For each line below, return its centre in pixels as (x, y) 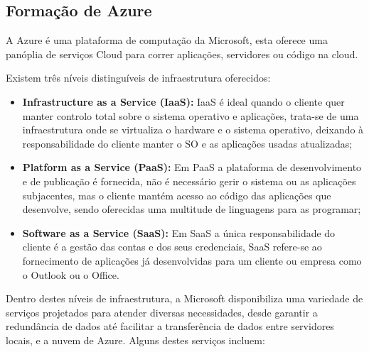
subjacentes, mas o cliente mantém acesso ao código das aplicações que (177, 195)
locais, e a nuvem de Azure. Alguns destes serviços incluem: (135, 340)
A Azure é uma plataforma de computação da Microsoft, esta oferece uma (167, 40)
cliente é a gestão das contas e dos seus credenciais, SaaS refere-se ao (172, 247)
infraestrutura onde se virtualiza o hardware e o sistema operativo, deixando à (193, 130)
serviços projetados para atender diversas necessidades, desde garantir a (162, 312)
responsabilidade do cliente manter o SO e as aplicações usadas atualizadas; (187, 143)
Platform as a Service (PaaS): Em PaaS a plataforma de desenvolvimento (192, 167)
